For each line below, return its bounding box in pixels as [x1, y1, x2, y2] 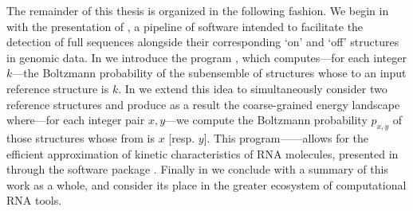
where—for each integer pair [6, 111, 145, 128]
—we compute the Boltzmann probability [165, 111, 368, 128]
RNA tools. [6, 192, 62, 209]
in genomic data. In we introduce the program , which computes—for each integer [6, 49, 407, 65]
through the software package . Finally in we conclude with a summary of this [6, 161, 388, 178]
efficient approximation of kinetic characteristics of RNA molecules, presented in [6, 145, 399, 162]
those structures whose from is [6, 129, 155, 146]
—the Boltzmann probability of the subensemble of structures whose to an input [12, 64, 407, 81]
